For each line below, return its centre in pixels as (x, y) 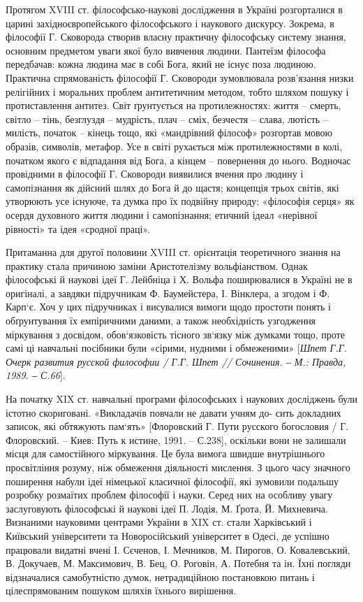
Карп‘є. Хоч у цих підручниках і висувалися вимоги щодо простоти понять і (168, 307)
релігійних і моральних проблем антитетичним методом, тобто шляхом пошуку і (177, 91)
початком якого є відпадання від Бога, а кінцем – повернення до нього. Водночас (178, 160)
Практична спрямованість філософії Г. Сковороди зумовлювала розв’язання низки (180, 77)
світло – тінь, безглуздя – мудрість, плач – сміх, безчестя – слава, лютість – (167, 119)
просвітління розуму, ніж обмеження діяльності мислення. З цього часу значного (178, 467)
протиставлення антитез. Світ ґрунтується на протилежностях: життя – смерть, (173, 105)
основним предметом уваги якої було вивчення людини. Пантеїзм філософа (166, 50)
